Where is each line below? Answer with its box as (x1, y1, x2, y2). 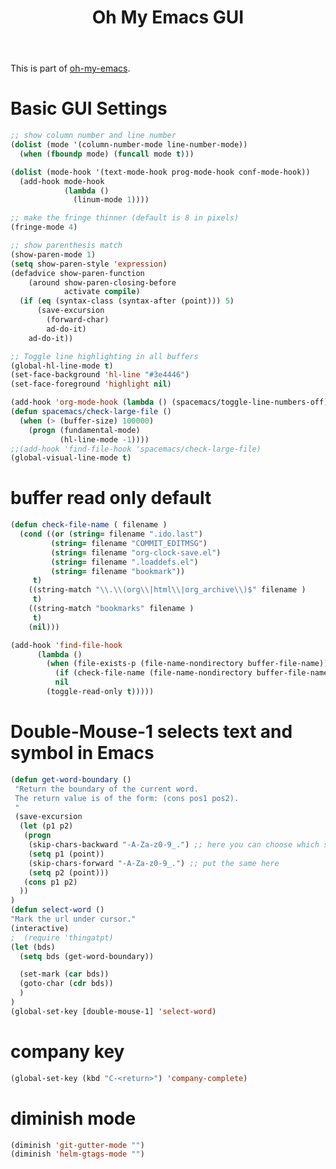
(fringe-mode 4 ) (10, 222, 78, 233)
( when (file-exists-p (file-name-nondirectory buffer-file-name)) (46, 659, 329, 669)
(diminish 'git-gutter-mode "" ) (10, 1140, 145, 1150)
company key (10, 1040, 125, 1063)
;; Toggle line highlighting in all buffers (10, 351, 199, 361)
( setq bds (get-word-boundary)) (19, 951, 155, 961)
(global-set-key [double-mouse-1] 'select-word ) (10, 1006, 217, 1016)
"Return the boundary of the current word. (14, 784, 199, 794)
